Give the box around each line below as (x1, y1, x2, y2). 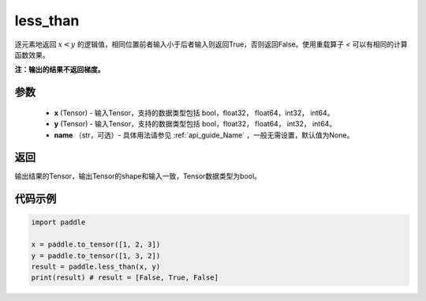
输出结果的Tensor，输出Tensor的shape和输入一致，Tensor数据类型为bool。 (14, 171, 262, 181)
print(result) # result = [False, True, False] (31, 273, 219, 282)
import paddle (31, 218, 86, 227)
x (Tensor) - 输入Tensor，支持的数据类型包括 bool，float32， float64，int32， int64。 (54, 107, 334, 118)
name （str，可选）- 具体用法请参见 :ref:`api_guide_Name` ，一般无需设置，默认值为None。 (54, 130, 354, 140)
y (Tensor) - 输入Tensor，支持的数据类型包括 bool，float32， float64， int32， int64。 (54, 119, 337, 129)
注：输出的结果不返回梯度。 (14, 65, 105, 74)
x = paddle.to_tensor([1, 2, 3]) (31, 240, 161, 249)
